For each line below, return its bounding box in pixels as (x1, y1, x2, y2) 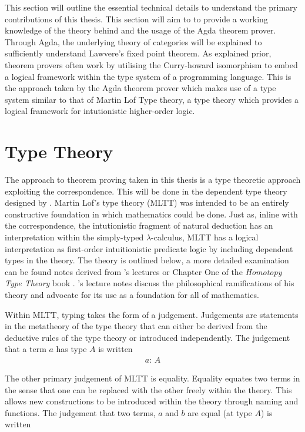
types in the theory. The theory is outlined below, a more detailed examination (5, 254, 289, 266)
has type (56, 343, 87, 355)
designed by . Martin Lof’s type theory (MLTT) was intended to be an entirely (5, 196, 289, 209)
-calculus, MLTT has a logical (151, 231, 259, 243)
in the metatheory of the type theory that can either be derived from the (5, 320, 267, 332)
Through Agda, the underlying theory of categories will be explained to (5, 35, 262, 48)
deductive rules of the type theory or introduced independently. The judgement (5, 331, 290, 343)
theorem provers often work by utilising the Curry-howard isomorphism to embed (5, 58, 298, 71)
